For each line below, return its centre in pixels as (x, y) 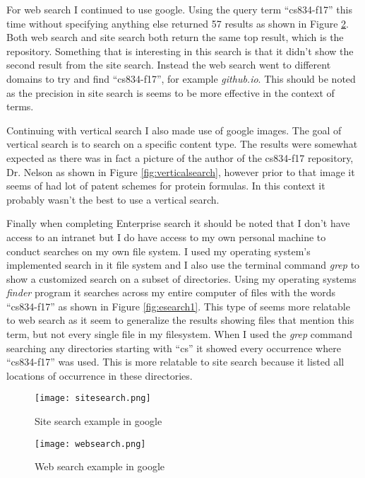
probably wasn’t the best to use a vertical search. (113, 199)
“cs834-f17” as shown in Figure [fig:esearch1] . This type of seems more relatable (178, 306)
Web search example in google (100, 466)
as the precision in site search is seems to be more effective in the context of (170, 92)
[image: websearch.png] (90, 444)
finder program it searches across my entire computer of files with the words (171, 292)
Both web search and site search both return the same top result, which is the (175, 37)
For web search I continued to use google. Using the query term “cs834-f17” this (179, 9)
